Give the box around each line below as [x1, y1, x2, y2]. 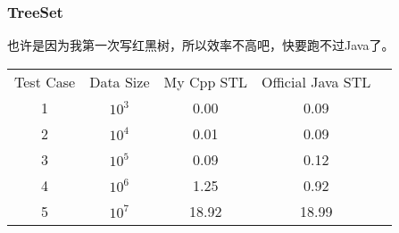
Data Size [89, 71, 150, 92]
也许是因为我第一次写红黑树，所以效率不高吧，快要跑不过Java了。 [7, 36, 395, 54]
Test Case [14, 71, 76, 92]
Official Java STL [262, 71, 371, 92]
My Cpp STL [163, 71, 248, 92]
